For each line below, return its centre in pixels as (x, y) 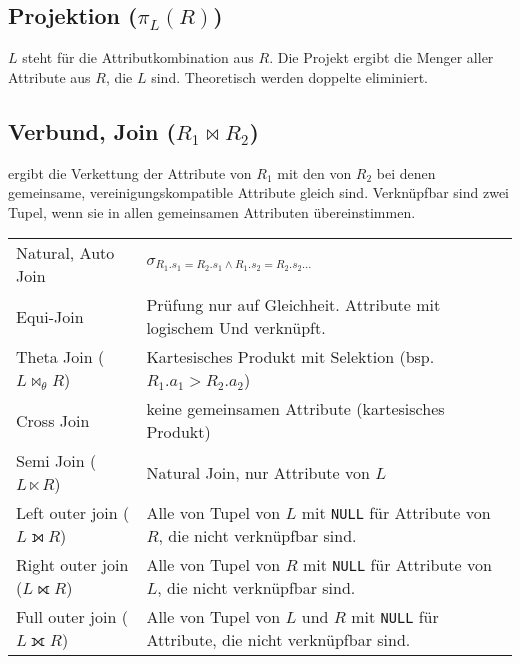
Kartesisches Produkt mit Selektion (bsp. (290, 357)
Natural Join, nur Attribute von (258, 472)
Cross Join (53, 420)
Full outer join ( (72, 617)
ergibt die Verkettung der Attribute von (130, 172)
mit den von (314, 172)
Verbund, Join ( (92, 130)
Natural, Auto (65, 253)
